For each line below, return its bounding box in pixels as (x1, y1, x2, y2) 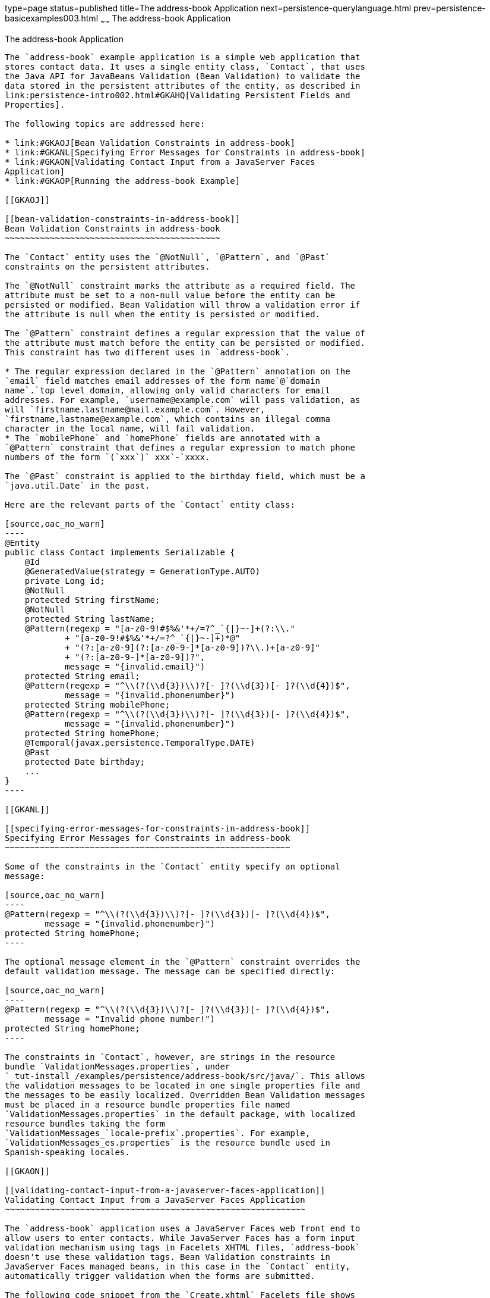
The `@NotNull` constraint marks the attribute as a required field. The (5, 280, 356, 290)
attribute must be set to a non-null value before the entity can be (5, 290, 336, 300)
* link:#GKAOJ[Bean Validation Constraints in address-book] (5, 137, 295, 148)
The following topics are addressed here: (5, 118, 206, 129)
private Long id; (24, 576, 105, 586)
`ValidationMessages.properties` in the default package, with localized (5, 1109, 356, 1119)
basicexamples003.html (5, 13, 99, 23)
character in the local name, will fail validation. (5, 423, 255, 433)
